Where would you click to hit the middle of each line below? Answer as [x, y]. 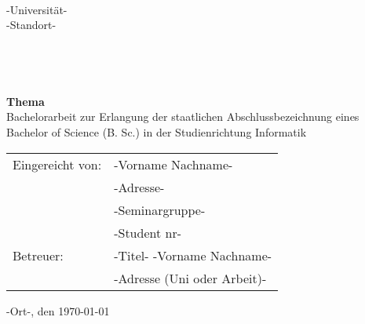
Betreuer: [38, 255]
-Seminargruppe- [160, 209]
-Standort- [31, 25]
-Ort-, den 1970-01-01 [58, 310]
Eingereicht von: [57, 164]
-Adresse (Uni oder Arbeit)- [190, 278]
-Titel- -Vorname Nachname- [193, 255]
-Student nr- [148, 232]
